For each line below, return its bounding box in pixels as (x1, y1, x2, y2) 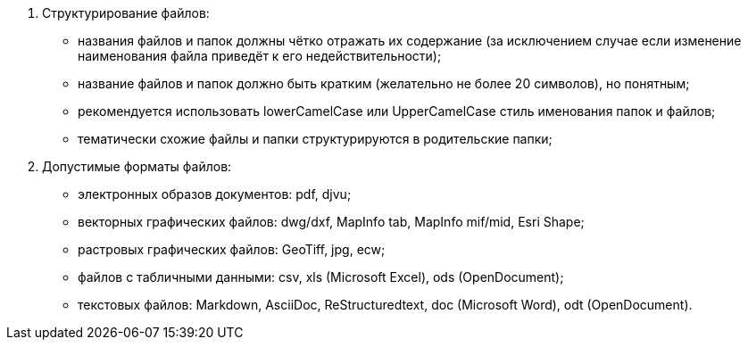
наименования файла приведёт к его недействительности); (78, 48, 442, 63)
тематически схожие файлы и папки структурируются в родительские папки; (78, 131, 553, 146)
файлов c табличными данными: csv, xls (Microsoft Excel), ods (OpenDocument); (78, 269, 564, 285)
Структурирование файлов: (42, 5, 210, 21)
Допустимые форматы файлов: (42, 159, 232, 174)
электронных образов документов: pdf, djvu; (78, 186, 352, 202)
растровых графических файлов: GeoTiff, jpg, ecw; (78, 242, 386, 257)
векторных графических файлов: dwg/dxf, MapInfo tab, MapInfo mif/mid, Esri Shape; (78, 214, 585, 229)
